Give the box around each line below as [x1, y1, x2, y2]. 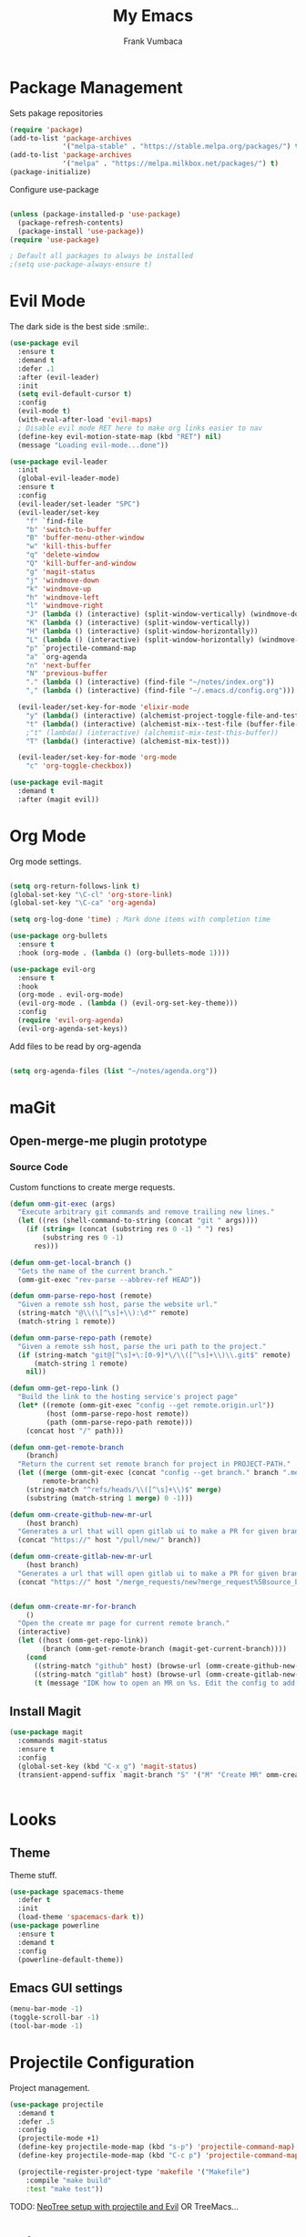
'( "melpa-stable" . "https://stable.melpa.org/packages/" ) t [62, 142, 300, 152]
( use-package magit [9, 1728, 84, 1737]
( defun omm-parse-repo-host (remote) [9, 1291, 153, 1301]
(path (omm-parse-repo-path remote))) [46, 1417, 194, 1427]
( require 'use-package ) [9, 235, 100, 245]
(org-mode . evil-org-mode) [17, 990, 125, 999]
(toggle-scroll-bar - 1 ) [9, 2013, 100, 2023]
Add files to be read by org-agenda [9, 1040, 142, 1051]
